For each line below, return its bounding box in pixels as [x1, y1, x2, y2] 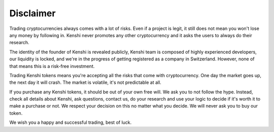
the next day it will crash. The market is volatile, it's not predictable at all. [9, 79, 162, 86]
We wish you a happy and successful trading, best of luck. [9, 119, 132, 125]
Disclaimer [9, 8, 56, 19]
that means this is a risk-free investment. [9, 63, 95, 69]
